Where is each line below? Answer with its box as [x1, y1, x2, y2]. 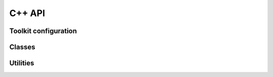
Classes [9, 43, 35, 51]
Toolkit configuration [9, 27, 77, 35]
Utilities [9, 59, 34, 67]
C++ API [9, 8, 45, 19]
